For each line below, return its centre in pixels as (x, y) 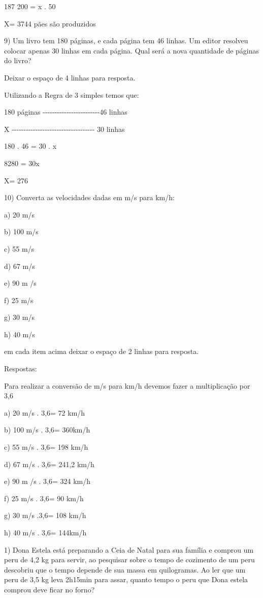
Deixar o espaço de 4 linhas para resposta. (70, 77)
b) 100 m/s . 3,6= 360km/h (47, 430)
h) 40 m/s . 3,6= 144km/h (45, 532)
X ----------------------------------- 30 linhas (64, 129)
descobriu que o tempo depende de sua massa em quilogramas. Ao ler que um (125, 569)
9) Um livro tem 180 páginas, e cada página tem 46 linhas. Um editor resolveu (126, 40)
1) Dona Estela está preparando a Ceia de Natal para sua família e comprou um (129, 549)
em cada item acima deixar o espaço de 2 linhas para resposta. (102, 351)
